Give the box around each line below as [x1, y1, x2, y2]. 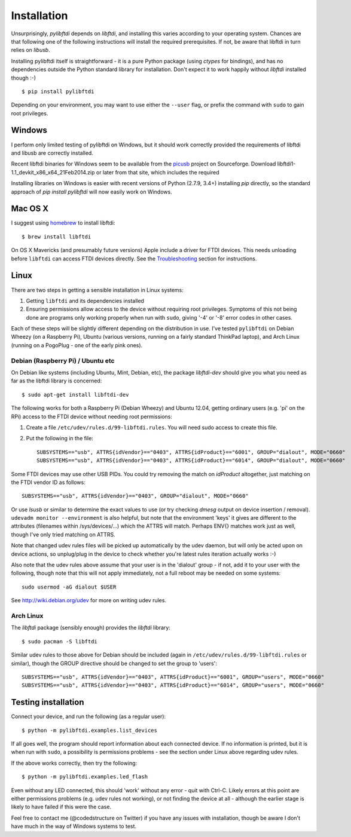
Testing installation [11, 697, 84, 707]
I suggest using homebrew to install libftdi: [11, 219, 116, 226]
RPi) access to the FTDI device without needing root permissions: [11, 413, 173, 420]
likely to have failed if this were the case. [11, 804, 112, 811]
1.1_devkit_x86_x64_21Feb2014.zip [11, 168, 95, 176]
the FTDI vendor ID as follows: [11, 479, 86, 486]
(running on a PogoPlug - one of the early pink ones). [11, 341, 143, 349]
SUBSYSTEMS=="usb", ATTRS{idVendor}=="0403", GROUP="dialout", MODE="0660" [22, 493, 249, 499]
